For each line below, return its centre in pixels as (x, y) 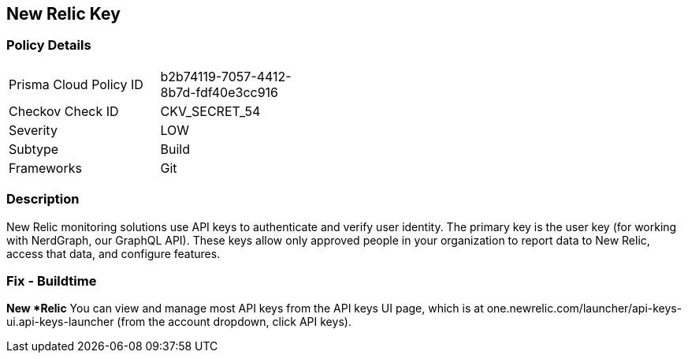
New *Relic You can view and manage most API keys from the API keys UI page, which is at (245, 309)
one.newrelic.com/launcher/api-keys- (584, 309)
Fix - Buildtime (52, 280)
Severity (33, 130)
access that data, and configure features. (113, 253)
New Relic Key (63, 14)
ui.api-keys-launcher (60, 322)
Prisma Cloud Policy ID (76, 84)
